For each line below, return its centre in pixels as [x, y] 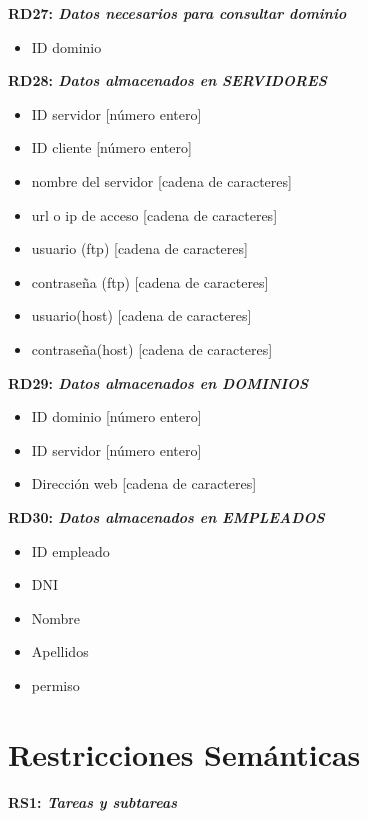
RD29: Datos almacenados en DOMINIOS [158, 382]
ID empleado [70, 550]
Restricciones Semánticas [184, 753]
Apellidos [60, 651]
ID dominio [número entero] [116, 416]
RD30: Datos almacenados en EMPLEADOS [166, 516]
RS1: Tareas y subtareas [93, 801]
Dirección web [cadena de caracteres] [144, 483]
